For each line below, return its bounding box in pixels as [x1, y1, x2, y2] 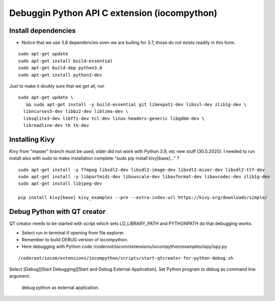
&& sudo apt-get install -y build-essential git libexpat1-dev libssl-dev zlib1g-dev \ [25, 101, 247, 107]
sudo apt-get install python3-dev [18, 72, 102, 78]
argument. [9, 273, 31, 279]
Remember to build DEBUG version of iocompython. [21, 236, 129, 242]
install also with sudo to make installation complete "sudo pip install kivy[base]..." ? [9, 155, 179, 161]
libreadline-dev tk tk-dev [23, 122, 89, 128]
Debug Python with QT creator [9, 207, 106, 216]
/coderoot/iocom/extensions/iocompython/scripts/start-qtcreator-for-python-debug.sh [18, 255, 234, 261]
